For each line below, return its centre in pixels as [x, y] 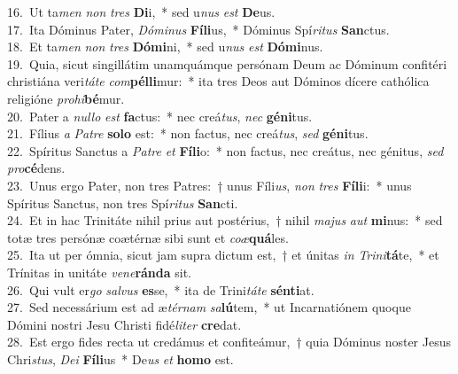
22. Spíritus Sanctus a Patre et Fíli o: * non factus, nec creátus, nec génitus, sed [225, 150]
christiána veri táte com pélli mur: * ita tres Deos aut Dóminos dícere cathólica [218, 81]
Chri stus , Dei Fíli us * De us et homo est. [120, 358]
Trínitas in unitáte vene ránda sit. [100, 272]
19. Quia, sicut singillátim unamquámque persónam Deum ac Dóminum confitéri [227, 63]
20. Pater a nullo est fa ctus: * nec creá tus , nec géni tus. [160, 116]
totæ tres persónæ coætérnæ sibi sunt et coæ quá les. [148, 237]
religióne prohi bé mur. [66, 98]
